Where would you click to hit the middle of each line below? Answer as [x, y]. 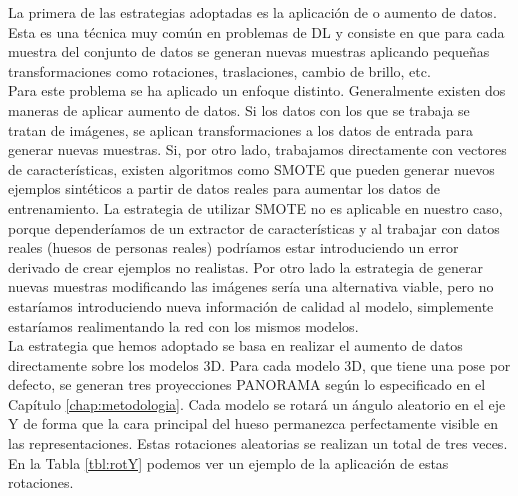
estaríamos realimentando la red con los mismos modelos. [183, 325]
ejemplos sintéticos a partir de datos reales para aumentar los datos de [224, 188]
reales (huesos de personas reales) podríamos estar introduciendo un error [233, 247]
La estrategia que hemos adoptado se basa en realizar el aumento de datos [235, 345]
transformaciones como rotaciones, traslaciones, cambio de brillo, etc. [219, 70]
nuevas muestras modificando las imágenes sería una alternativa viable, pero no [251, 286]
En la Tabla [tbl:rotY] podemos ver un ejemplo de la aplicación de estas [228, 462]
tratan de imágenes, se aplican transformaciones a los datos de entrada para [240, 129]
